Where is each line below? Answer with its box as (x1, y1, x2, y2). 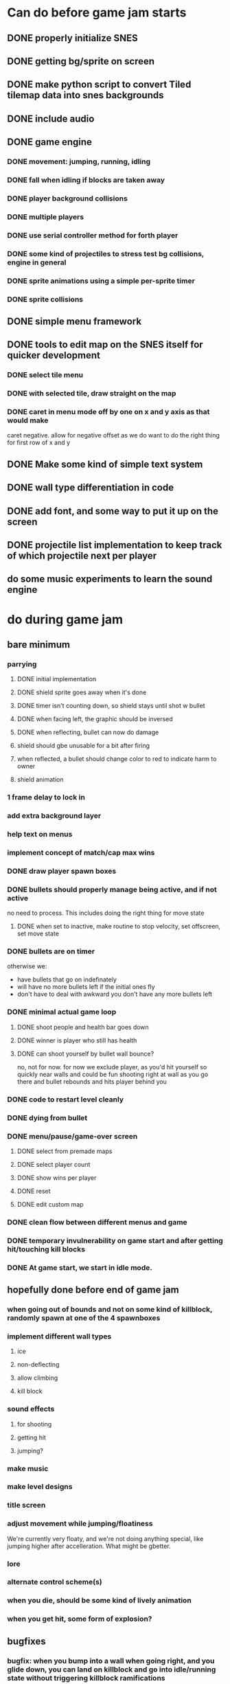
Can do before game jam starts (7, 5, 187, 21)
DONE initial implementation (16, 675, 97, 683)
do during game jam (7, 611, 124, 627)
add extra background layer (7, 811, 102, 821)
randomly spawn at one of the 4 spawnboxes (7, 1313, 161, 1323)
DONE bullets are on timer (7, 946, 95, 956)
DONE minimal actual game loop (7, 1008, 117, 1017)
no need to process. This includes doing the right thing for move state (7, 909, 205, 918)
